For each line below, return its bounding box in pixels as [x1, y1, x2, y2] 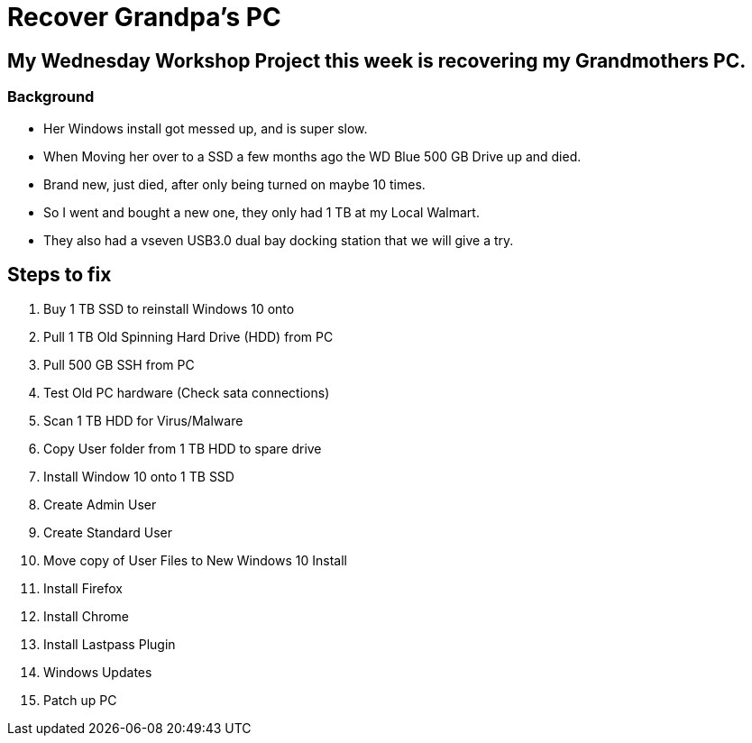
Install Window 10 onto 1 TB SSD [43, 469, 234, 485]
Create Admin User [43, 497, 157, 513]
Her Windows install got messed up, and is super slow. [43, 120, 368, 136]
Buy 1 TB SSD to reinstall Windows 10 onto [43, 301, 295, 317]
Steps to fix [7, 262, 112, 286]
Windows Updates [43, 665, 152, 681]
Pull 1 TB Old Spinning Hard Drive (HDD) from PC [43, 329, 334, 345]
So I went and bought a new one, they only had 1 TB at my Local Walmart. [43, 204, 480, 220]
